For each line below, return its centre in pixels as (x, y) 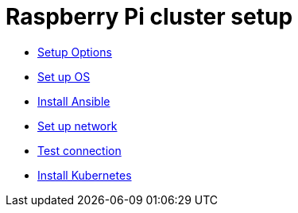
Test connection (79, 150)
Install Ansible (74, 101)
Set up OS (64, 76)
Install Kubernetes (85, 175)
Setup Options (75, 52)
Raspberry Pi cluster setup (149, 17)
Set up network (77, 126)
